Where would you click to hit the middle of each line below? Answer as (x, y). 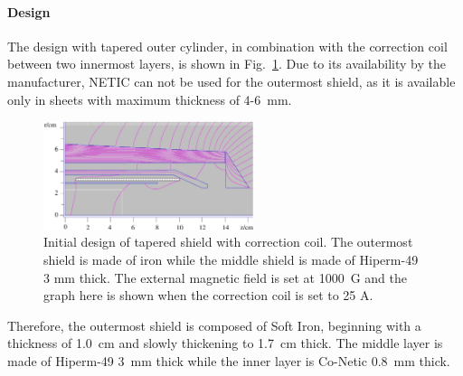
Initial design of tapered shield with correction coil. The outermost (228, 242)
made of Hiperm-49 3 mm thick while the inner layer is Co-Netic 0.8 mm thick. (229, 360)
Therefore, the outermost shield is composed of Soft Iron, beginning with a (214, 325)
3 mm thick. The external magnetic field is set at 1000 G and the (225, 277)
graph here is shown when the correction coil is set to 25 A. (208, 295)
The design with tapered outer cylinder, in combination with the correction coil (227, 46)
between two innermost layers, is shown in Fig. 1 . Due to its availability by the (227, 64)
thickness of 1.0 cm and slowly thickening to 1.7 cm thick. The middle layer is (225, 343)
